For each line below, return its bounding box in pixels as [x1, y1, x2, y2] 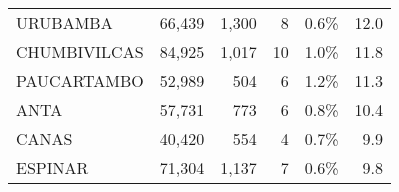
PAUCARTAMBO [16, 69, 144, 92]
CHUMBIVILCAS [16, 40, 144, 63]
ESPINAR [16, 156, 89, 179]
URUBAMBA [16, 11, 113, 34]
